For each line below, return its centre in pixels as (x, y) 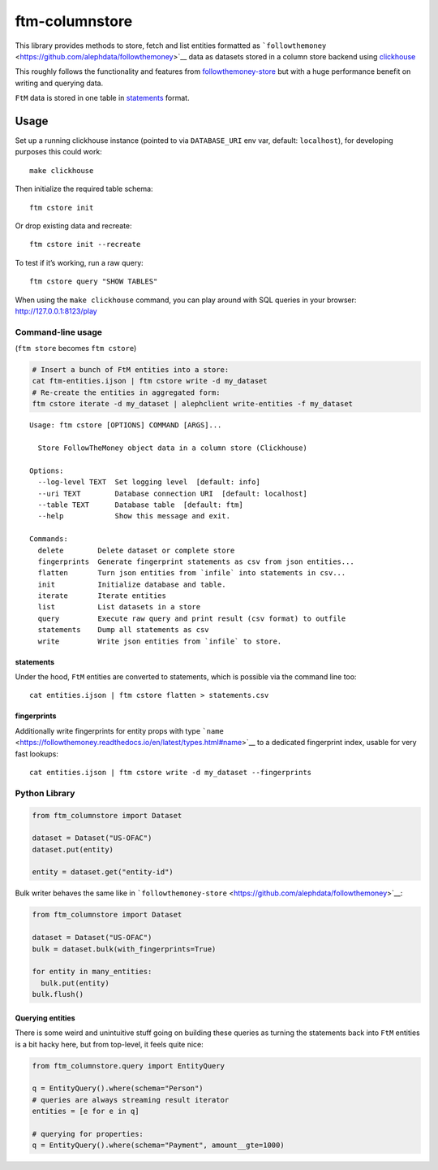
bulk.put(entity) (75, 983)
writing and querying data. (59, 83)
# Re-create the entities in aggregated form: (126, 392)
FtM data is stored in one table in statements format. (102, 98)
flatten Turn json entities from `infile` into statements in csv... (192, 573)
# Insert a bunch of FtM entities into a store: (131, 370)
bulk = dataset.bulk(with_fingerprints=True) (124, 949)
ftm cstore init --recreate (85, 245)
